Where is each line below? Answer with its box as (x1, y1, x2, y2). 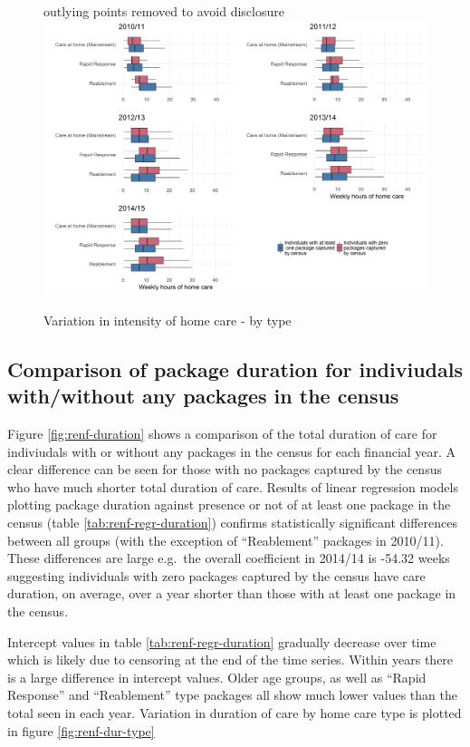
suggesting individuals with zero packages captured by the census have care (7, 566, 426, 585)
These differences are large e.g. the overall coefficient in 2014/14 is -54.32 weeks (7, 548, 450, 568)
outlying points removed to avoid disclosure (43, 2, 284, 20)
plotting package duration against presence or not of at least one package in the (7, 495, 451, 514)
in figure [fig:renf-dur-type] (7, 721, 155, 740)
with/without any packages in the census (7, 382, 399, 410)
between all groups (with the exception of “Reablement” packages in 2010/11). (7, 530, 444, 549)
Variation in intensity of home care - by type (43, 310, 292, 329)
